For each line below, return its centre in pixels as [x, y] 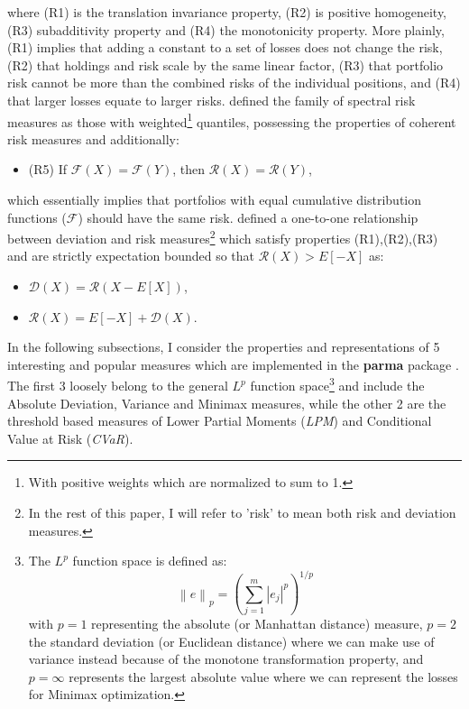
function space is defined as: [150, 561]
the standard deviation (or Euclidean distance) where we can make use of [231, 641]
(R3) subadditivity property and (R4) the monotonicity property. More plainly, [226, 29]
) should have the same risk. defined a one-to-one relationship [248, 217]
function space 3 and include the [337, 384]
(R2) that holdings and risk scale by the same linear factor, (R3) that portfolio [225, 64]
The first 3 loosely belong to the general [118, 386]
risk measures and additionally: [93, 138]
